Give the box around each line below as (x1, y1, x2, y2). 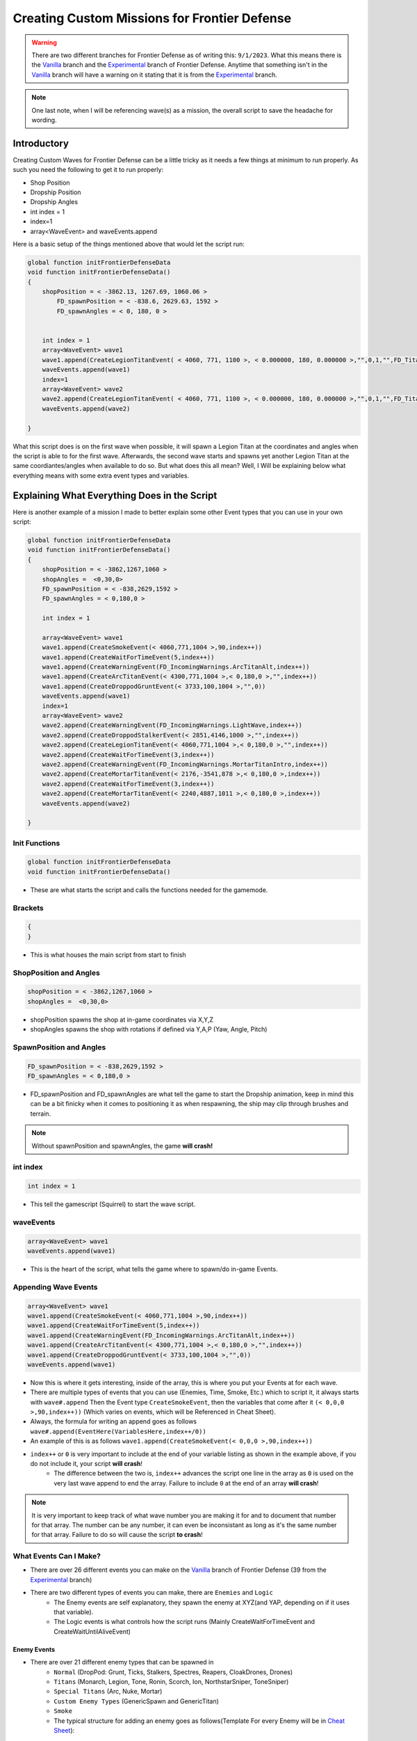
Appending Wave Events (13, 1282, 98, 1292)
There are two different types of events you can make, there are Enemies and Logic (30, 1588, 274, 1597)
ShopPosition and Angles (13, 968, 100, 978)
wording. (31, 116, 57, 124)
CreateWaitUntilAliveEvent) (54, 1627, 131, 1636)
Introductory (13, 137, 69, 149)
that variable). (54, 1608, 94, 1616)
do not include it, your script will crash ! (30, 1460, 142, 1467)
